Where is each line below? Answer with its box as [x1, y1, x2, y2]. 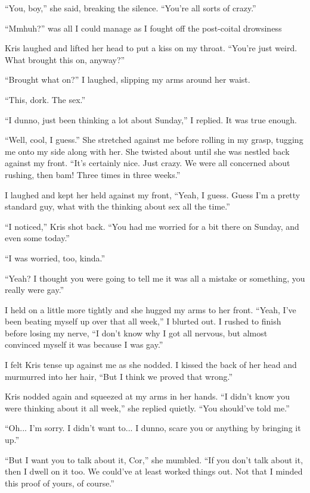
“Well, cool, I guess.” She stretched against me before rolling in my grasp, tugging [5, 133, 303, 146]
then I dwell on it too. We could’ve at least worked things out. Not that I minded [5, 465, 303, 478]
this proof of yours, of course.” [5, 476, 114, 489]
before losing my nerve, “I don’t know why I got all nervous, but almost [5, 326, 268, 339]
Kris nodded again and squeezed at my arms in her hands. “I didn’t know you [5, 390, 290, 402]
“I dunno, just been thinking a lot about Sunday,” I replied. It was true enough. [5, 113, 297, 126]
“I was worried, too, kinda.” [5, 251, 106, 264]
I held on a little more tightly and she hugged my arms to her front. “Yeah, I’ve [5, 303, 296, 316]
